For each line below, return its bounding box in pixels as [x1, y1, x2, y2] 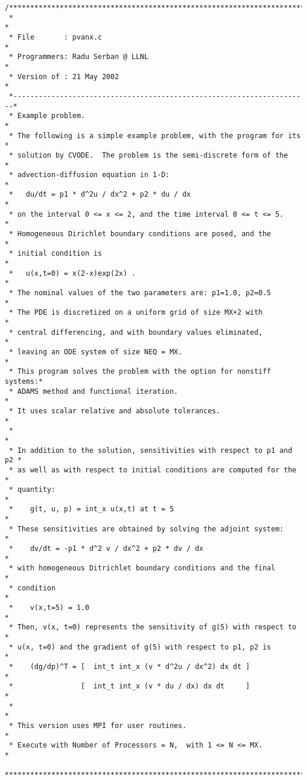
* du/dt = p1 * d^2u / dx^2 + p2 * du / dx [9, 190, 191, 199]
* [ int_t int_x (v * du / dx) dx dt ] [9, 682, 250, 691]
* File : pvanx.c [9, 32, 102, 41]
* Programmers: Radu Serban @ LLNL [9, 53, 149, 61]
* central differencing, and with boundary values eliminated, [9, 328, 263, 337]
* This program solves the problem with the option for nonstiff [9, 367, 272, 376]
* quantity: [9, 485, 55, 494]
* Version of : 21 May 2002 [9, 72, 119, 81]
